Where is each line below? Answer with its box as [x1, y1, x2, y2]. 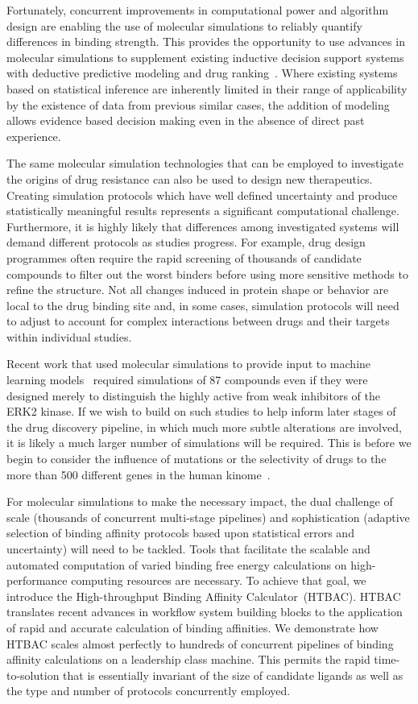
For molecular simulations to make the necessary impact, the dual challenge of [6, 493, 393, 510]
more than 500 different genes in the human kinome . [6, 466, 271, 482]
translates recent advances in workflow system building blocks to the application [6, 603, 403, 620]
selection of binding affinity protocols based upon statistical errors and [6, 524, 354, 541]
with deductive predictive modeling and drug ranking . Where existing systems [6, 64, 398, 81]
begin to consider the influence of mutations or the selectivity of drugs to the [6, 450, 387, 467]
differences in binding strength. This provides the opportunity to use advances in [6, 33, 405, 50]
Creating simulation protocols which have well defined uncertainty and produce [6, 186, 398, 203]
